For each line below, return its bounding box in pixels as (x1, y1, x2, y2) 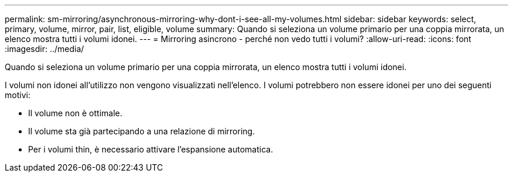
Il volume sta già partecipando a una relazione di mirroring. (28, 126, 255, 136)
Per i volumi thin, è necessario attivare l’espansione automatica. (28, 144, 273, 154)
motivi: (5, 90, 30, 100)
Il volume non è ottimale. (28, 108, 122, 118)
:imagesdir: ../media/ (5, 44, 84, 54)
